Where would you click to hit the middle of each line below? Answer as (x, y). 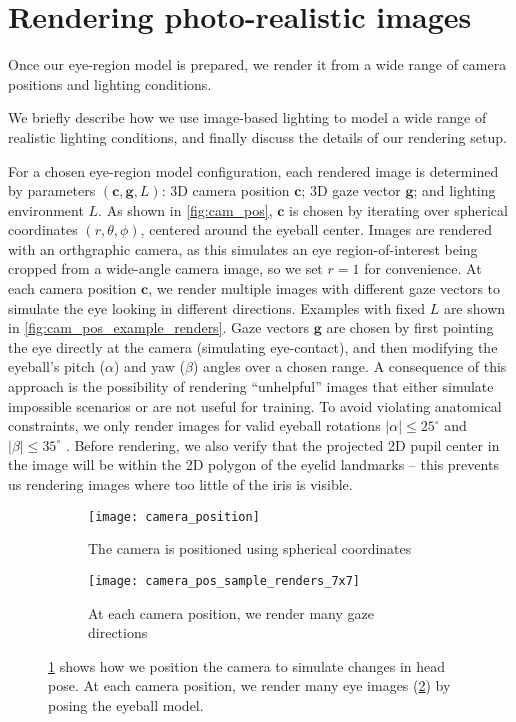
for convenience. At (423, 268)
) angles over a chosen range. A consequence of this (350, 366)
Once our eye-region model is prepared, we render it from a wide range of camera (257, 64)
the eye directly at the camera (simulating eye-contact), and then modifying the (253, 346)
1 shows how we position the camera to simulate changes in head (247, 665)
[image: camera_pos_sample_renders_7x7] (224, 580)
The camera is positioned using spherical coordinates (250, 548)
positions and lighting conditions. (110, 83)
